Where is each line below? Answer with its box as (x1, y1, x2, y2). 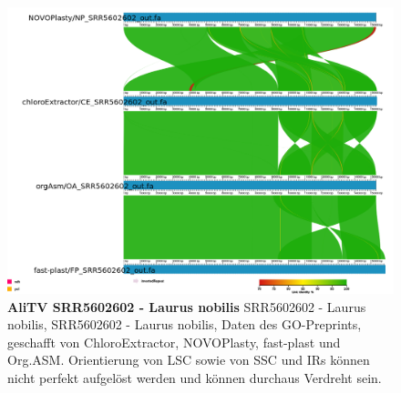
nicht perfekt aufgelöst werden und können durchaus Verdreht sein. (7, 368, 382, 388)
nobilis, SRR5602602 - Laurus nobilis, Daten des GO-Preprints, (7, 315, 362, 334)
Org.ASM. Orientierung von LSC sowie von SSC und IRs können (7, 350, 370, 369)
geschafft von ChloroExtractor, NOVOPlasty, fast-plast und (7, 332, 341, 351)
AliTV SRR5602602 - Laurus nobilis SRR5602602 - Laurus (7, 297, 366, 316)
